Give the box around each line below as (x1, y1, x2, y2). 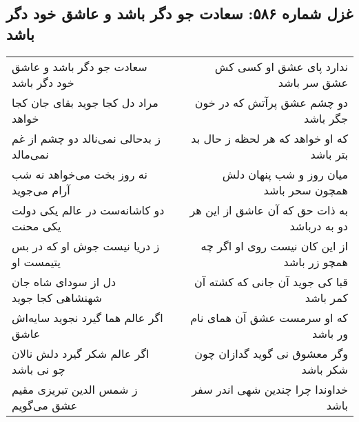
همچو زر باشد (283, 253, 348, 270)
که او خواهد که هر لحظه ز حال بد (191, 130, 348, 146)
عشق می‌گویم (12, 396, 78, 413)
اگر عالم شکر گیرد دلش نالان (12, 345, 150, 361)
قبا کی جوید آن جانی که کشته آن (194, 273, 348, 290)
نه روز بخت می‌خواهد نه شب (12, 165, 147, 182)
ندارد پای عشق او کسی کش (214, 58, 348, 74)
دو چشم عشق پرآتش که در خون (194, 94, 348, 110)
